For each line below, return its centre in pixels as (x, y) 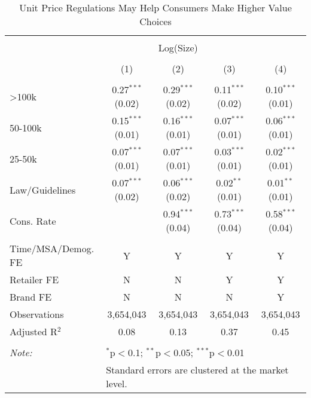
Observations (37, 314)
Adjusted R (33, 331)
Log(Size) (178, 48)
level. (117, 383)
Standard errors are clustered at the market (197, 370)
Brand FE (31, 297)
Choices (155, 21)
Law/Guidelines (43, 189)
